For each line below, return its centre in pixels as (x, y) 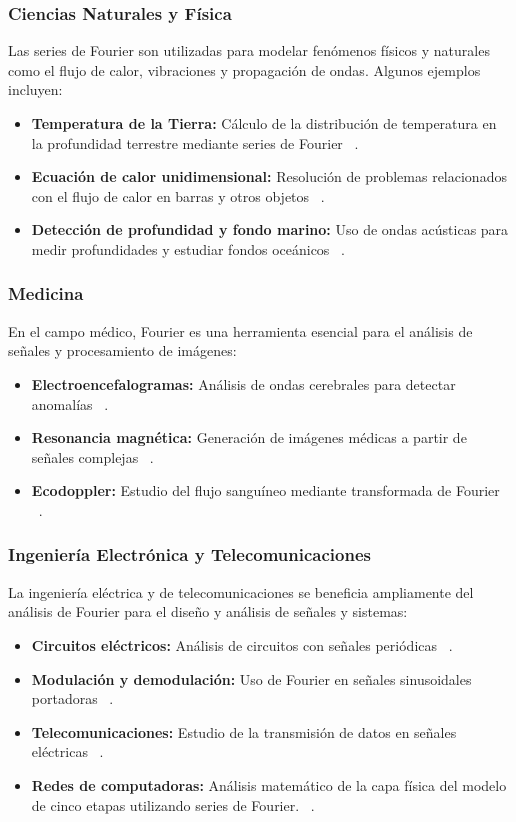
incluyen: (35, 89)
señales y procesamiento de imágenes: (122, 350)
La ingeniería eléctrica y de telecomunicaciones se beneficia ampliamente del (241, 591)
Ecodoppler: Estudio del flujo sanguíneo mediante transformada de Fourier (265, 490)
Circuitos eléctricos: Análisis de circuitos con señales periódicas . (242, 644)
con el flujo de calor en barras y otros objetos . (178, 195)
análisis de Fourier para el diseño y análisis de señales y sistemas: (208, 611)
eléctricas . (67, 751)
